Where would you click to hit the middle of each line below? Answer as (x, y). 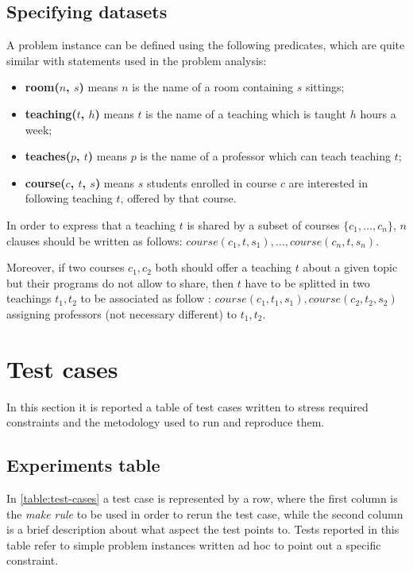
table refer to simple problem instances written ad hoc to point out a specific (194, 544)
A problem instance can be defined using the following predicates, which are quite (206, 45)
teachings (29, 298)
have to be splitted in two (307, 282)
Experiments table (83, 465)
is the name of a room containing (213, 87)
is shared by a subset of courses (263, 224)
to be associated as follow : (146, 298)
